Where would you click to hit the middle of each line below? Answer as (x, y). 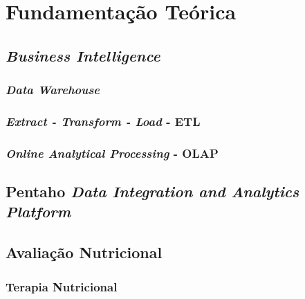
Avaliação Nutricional (84, 252)
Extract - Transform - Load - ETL (103, 121)
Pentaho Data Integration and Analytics (152, 191)
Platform (38, 211)
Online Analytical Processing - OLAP (112, 153)
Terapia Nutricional (62, 286)
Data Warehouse (53, 90)
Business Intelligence (83, 55)
